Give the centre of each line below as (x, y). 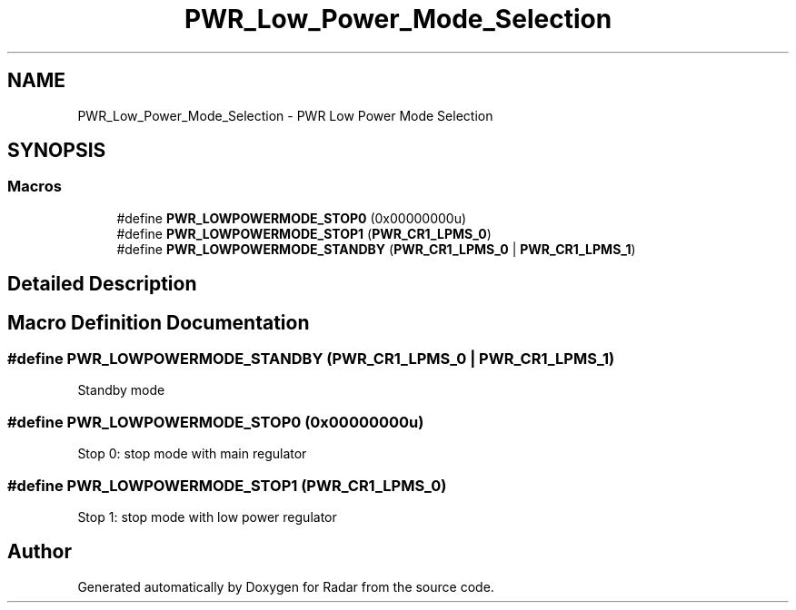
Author (40, 552)
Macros (35, 187)
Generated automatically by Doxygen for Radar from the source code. (286, 586)
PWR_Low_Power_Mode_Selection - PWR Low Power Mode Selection (285, 115)
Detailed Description (102, 284)
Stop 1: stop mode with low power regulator (207, 517)
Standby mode (121, 390)
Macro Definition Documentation (159, 322)
